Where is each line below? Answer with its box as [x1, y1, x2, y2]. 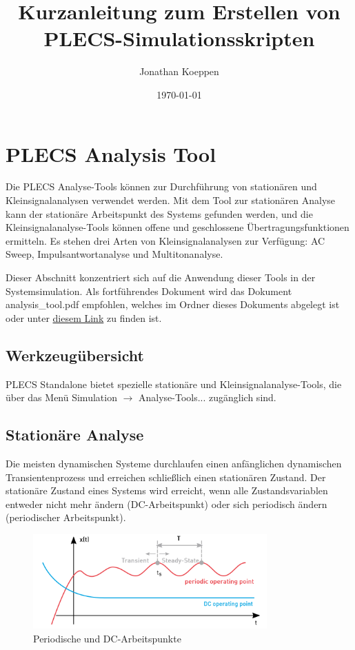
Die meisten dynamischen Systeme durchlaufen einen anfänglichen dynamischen [6, 456, 342, 470]
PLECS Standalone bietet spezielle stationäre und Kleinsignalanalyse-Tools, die [6, 376, 342, 391]
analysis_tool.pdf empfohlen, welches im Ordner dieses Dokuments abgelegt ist [6, 297, 340, 312]
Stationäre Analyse [6, 424, 144, 445]
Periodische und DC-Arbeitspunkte [33, 631, 181, 645]
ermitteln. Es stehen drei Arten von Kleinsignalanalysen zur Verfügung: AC [6, 233, 325, 247]
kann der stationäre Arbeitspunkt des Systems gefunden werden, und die [6, 206, 313, 221]
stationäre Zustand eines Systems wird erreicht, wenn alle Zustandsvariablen [6, 483, 328, 498]
